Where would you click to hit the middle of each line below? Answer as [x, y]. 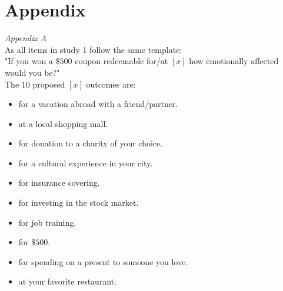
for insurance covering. [59, 183]
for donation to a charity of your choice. [91, 143]
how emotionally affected [234, 61]
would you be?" [32, 72]
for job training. [47, 222]
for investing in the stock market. [79, 203]
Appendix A [26, 38]
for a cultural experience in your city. [86, 163]
